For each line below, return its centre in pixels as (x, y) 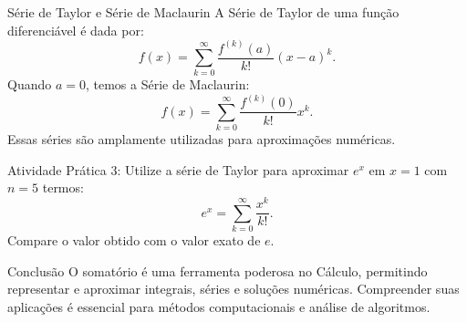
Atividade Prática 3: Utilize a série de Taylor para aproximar (178, 169)
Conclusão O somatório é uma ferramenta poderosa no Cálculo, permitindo (218, 270)
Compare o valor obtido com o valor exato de (134, 239)
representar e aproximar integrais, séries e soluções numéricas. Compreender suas (233, 289)
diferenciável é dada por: (76, 30)
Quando (30, 84)
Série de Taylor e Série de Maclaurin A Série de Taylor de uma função (203, 12)
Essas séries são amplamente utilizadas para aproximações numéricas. (202, 139)
